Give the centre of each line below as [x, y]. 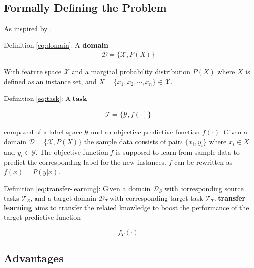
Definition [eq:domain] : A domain [56, 45]
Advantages [34, 258]
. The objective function [72, 151]
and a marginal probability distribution [131, 72]
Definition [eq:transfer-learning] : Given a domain [77, 188]
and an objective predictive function [145, 132]
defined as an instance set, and [50, 82]
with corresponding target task [157, 198]
